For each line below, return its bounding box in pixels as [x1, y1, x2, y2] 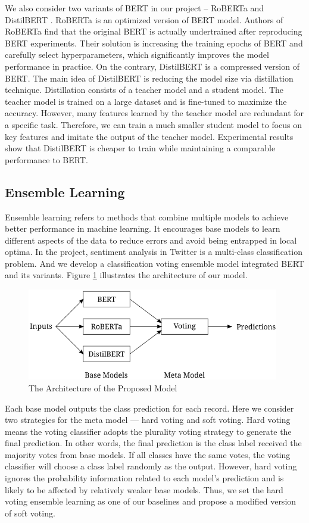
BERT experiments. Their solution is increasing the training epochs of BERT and [5, 36, 303, 49]
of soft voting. [5, 506, 55, 519]
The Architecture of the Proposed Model [29, 381, 177, 394]
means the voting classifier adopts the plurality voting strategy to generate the [5, 425, 292, 437]
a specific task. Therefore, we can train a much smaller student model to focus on [5, 118, 302, 130]
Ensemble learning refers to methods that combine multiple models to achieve [5, 210, 289, 223]
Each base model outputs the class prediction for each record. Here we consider [5, 401, 294, 414]
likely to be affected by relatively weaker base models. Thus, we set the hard [5, 483, 283, 496]
